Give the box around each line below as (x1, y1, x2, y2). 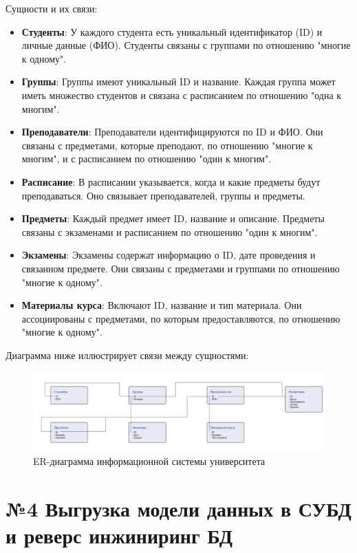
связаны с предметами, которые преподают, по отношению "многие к (21, 138, 313, 152)
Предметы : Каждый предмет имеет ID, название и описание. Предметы (21, 211, 325, 226)
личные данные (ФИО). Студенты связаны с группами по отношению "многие (21, 38, 351, 52)
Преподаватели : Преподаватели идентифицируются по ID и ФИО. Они (21, 124, 323, 139)
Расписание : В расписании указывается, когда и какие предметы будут (21, 174, 321, 188)
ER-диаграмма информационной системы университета (33, 454, 266, 468)
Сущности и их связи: (6, 1, 98, 15)
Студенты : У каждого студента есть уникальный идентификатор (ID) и (21, 24, 323, 39)
